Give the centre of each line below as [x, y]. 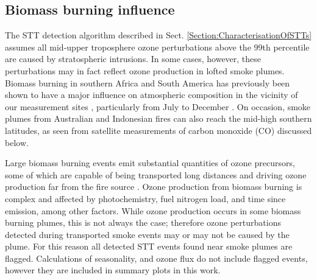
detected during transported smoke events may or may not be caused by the [147, 234]
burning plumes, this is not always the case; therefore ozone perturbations [143, 222]
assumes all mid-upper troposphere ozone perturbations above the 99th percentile [157, 47]
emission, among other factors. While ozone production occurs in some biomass [153, 210]
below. [17, 142]
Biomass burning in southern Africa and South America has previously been [148, 82]
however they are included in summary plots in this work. [113, 270]
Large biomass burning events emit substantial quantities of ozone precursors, [150, 163]
